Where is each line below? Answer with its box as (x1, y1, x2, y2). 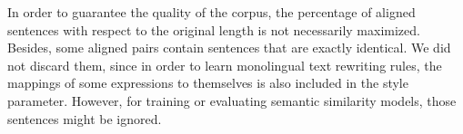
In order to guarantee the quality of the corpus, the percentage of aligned (7, 3, 416, 21)
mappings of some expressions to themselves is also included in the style (7, 73, 408, 92)
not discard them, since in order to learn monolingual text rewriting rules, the (7, 55, 442, 74)
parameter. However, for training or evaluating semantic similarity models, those (7, 91, 457, 110)
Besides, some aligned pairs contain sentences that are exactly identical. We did (7, 38, 451, 57)
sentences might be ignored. (7, 109, 162, 128)
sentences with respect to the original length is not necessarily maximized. (7, 20, 420, 39)
